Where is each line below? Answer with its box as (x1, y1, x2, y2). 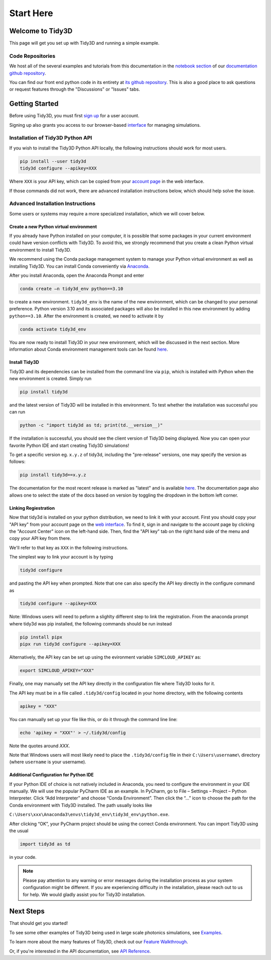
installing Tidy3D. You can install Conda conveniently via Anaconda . (9, 263, 150, 269)
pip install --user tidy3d (20, 158, 86, 164)
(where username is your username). (9, 759, 86, 765)
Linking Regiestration (9, 505, 55, 511)
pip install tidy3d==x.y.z (20, 472, 86, 478)
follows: (9, 458, 26, 465)
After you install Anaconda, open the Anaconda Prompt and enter (9, 272, 145, 279)
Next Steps (9, 907, 45, 916)
